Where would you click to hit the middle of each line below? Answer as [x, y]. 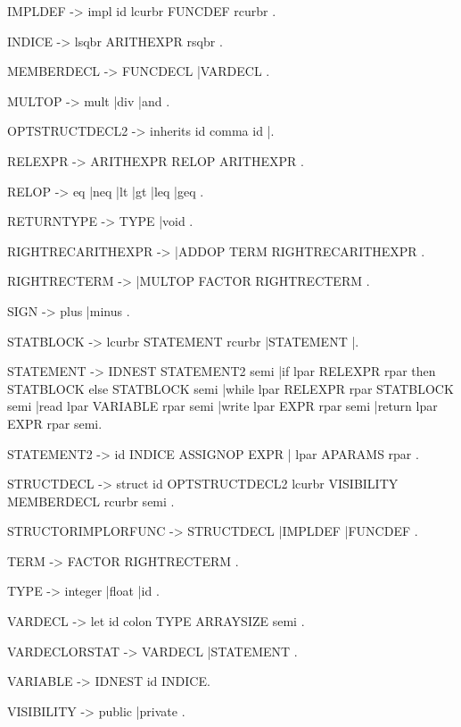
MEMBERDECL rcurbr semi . [91, 501]
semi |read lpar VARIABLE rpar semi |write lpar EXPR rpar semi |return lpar [222, 406]
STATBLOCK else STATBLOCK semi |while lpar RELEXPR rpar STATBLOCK [230, 388]
